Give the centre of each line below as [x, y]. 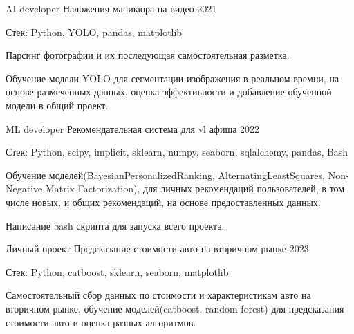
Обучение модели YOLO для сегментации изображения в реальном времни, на [173, 78]
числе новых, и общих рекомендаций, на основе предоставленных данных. [163, 202]
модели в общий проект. [57, 105]
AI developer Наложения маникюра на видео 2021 [111, 8]
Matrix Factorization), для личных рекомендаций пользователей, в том [195, 188]
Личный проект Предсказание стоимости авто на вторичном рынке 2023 [157, 249]
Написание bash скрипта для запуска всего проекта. [115, 225]
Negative [24, 188]
